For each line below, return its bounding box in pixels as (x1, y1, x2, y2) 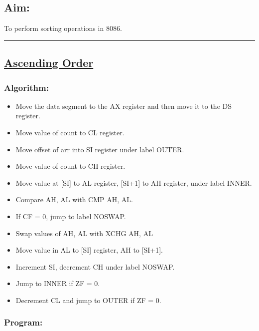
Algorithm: (4, 81, 49, 93)
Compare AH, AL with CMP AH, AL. (15, 194, 133, 205)
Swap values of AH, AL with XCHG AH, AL (15, 228, 153, 238)
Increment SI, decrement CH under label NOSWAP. (15, 261, 175, 272)
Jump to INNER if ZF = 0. (15, 278, 100, 289)
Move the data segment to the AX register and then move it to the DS (15, 100, 232, 111)
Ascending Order (4, 55, 94, 70)
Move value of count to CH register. (15, 161, 126, 171)
